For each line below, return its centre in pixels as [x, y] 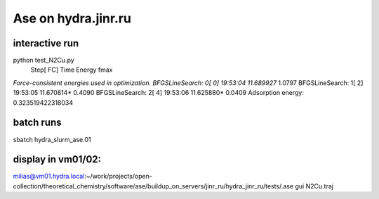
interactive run [46, 43]
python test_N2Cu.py [44, 60]
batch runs [37, 123]
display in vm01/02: [57, 159]
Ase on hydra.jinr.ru [72, 18]
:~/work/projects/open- [118, 176]
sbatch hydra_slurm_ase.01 [52, 139]
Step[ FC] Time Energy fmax [72, 70]
